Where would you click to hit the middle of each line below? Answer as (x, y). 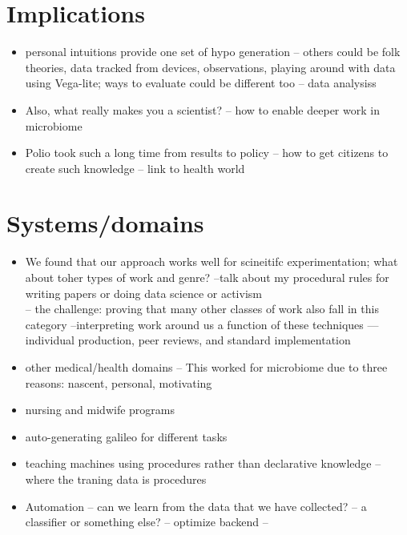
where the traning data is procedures (116, 479)
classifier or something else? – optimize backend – (147, 522)
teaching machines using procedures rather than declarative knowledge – (203, 463)
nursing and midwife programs (100, 410)
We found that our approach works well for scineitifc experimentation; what (212, 261)
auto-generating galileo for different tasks (126, 436)
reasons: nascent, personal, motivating (119, 382)
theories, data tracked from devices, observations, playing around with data (210, 67)
